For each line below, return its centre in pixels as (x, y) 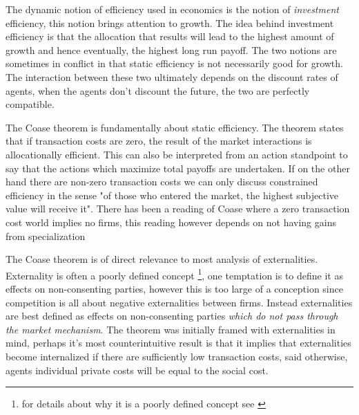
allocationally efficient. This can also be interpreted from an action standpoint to (177, 154)
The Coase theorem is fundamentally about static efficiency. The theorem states (175, 127)
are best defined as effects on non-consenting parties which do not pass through (172, 316)
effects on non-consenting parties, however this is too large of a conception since (174, 288)
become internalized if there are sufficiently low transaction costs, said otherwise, (177, 356)
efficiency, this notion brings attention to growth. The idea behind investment (170, 22)
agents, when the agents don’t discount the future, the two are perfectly (158, 90)
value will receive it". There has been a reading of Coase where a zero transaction (178, 209)
